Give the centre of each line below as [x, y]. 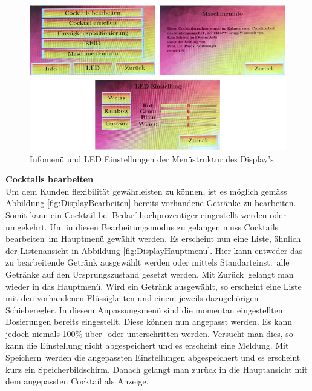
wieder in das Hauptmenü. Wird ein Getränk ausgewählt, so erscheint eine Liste [154, 286]
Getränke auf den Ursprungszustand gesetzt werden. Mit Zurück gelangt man [150, 274]
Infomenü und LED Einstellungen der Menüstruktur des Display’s [152, 159]
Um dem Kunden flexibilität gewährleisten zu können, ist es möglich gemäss [146, 191]
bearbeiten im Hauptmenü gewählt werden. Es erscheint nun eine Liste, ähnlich [153, 239]
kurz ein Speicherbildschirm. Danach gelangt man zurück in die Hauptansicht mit [157, 369]
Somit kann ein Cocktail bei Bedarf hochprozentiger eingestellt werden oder [146, 214]
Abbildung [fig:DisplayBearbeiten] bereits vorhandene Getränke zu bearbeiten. [151, 203]
